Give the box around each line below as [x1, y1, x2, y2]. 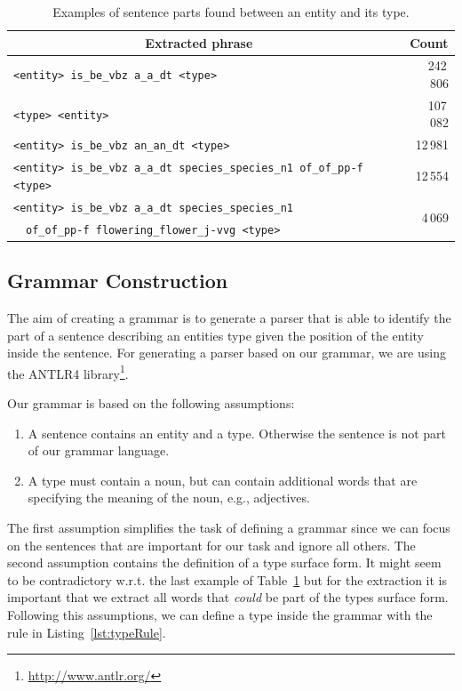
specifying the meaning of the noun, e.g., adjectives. [28, 488, 310, 507]
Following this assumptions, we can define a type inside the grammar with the [7, 606, 433, 624]
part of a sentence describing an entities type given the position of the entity [7, 325, 424, 344]
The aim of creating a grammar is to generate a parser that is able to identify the [7, 309, 451, 327]
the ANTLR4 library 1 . [7, 361, 129, 382]
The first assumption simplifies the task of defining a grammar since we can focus [7, 518, 450, 537]
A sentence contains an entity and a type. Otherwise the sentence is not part [28, 423, 446, 442]
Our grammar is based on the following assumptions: [7, 394, 295, 413]
